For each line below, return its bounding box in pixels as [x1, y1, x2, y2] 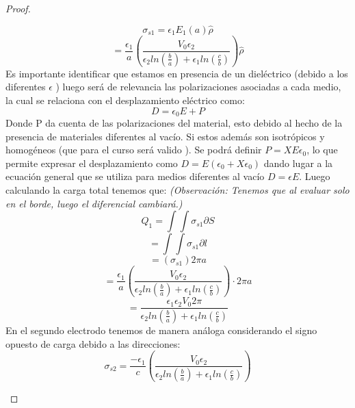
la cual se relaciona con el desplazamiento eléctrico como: [5, 92, 245, 107]
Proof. [5, 1, 31, 15]
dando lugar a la [263, 155, 333, 170]
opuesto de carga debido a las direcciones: [5, 336, 181, 350]
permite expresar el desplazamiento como [5, 155, 178, 170]
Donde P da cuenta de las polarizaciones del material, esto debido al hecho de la [5, 115, 343, 129]
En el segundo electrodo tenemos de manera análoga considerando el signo [5, 322, 317, 337]
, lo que [306, 142, 338, 157]
